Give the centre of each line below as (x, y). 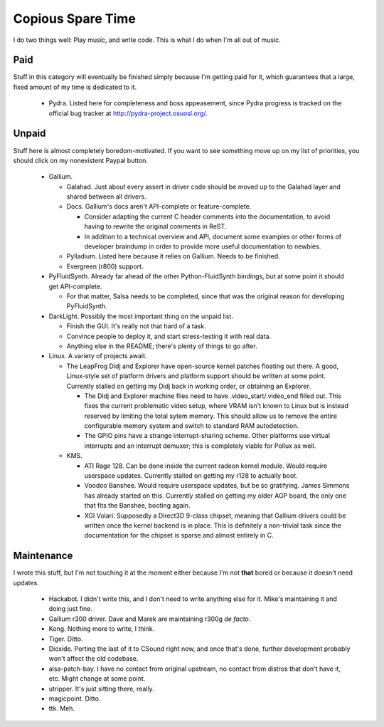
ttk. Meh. (62, 708)
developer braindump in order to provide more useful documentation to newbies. (203, 246)
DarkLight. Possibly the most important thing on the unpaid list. (141, 316)
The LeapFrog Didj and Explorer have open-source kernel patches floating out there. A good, (203, 366)
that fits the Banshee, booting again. (137, 506)
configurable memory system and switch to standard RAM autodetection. (191, 426)
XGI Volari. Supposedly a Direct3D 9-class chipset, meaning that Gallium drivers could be (215, 516)
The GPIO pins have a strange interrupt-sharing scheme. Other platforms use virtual (207, 436)
